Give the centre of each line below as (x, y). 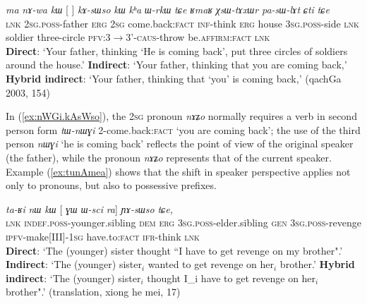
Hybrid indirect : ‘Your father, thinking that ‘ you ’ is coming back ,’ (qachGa (174, 78)
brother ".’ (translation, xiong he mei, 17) (93, 292)
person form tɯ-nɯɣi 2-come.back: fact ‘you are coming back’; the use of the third (183, 129)
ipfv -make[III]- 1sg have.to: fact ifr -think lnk (103, 236)
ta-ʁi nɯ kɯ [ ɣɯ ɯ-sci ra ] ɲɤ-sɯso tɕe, (89, 208)
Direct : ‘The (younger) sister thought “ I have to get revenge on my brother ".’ (174, 250)
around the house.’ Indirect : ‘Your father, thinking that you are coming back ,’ (176, 65)
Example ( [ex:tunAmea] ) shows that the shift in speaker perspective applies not (178, 171)
